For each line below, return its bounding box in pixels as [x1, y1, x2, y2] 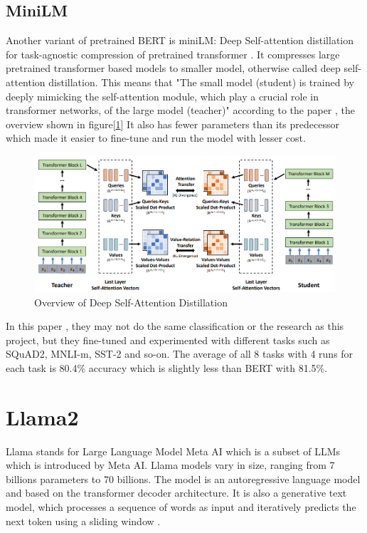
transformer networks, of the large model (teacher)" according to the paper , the [6, 103, 356, 118]
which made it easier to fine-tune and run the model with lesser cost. [6, 130, 306, 145]
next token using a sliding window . [6, 513, 161, 528]
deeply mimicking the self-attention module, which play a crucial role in [6, 88, 319, 103]
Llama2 [6, 402, 79, 431]
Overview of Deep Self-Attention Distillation [34, 294, 228, 309]
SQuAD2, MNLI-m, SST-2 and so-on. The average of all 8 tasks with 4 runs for [6, 346, 353, 361]
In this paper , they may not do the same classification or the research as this [6, 319, 344, 333]
